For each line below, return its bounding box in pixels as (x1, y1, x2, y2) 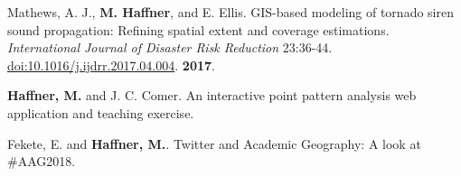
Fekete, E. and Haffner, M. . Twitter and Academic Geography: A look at (7, 134, 421, 153)
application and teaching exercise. (7, 103, 194, 122)
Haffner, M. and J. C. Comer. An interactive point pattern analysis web (7, 86, 417, 105)
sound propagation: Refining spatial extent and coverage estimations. (7, 20, 390, 39)
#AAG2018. (7, 152, 76, 171)
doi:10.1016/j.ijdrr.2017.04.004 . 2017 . (7, 55, 215, 74)
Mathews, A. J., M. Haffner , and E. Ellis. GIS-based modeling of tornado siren (7, 3, 454, 21)
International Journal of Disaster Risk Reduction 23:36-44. (7, 38, 333, 57)
